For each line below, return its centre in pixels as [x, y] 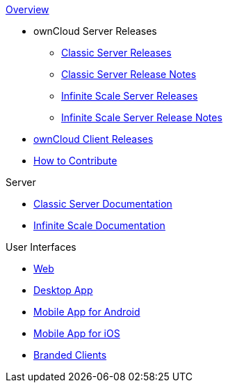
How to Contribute [75, 161]
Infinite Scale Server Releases [130, 96]
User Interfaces [41, 247]
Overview [27, 9]
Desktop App [63, 290]
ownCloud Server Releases [95, 31]
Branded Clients [70, 355]
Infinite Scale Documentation [99, 225]
